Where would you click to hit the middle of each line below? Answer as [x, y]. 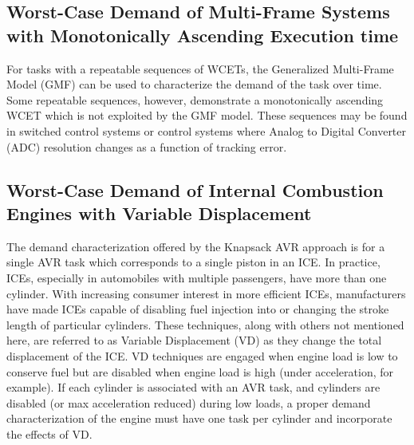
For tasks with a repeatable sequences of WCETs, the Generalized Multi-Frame [200, 68]
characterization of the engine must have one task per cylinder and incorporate [199, 418]
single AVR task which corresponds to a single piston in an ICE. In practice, [193, 262]
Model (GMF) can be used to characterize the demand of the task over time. [194, 84]
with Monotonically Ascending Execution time [203, 35]
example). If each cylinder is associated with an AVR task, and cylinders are [193, 387]
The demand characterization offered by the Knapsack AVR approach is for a [196, 246]
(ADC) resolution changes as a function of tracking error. [147, 146]
